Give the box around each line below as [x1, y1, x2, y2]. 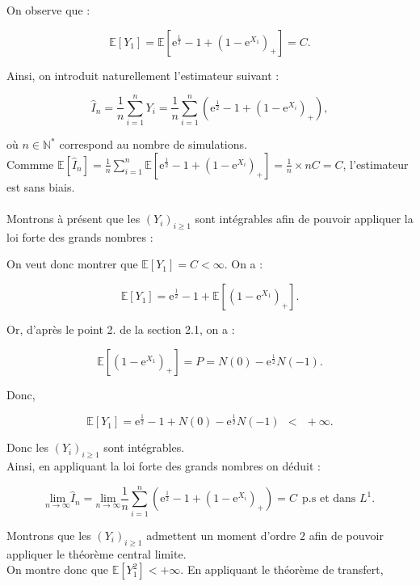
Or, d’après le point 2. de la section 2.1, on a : [6, 321, 235, 338]
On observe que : [6, 2, 90, 18]
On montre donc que [6, 561, 109, 578]
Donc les [6, 439, 48, 456]
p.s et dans [302, 493, 356, 505]
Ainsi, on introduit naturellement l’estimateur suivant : [6, 66, 279, 83]
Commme [6, 155, 54, 172]
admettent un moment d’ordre [146, 526, 296, 543]
